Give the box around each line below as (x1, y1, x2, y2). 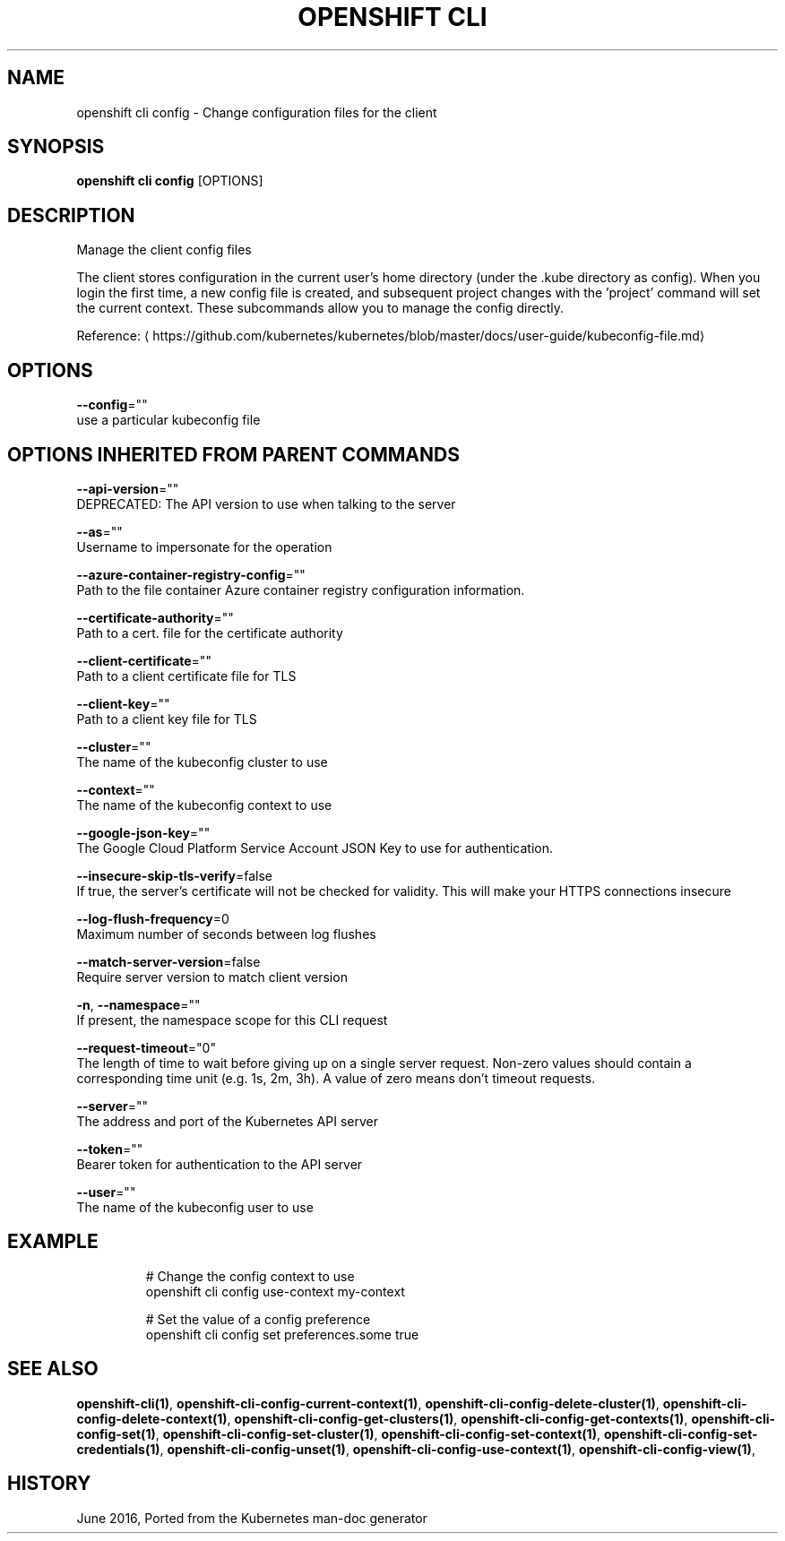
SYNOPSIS (7, 135, 105, 159)
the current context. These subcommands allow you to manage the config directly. (76, 300, 564, 316)
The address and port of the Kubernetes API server (76, 1113, 378, 1129)
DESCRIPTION (7, 203, 135, 227)
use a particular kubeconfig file (76, 412, 261, 428)
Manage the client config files (76, 242, 252, 258)
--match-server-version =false (76, 953, 261, 969)
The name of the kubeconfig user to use (76, 1199, 314, 1215)
